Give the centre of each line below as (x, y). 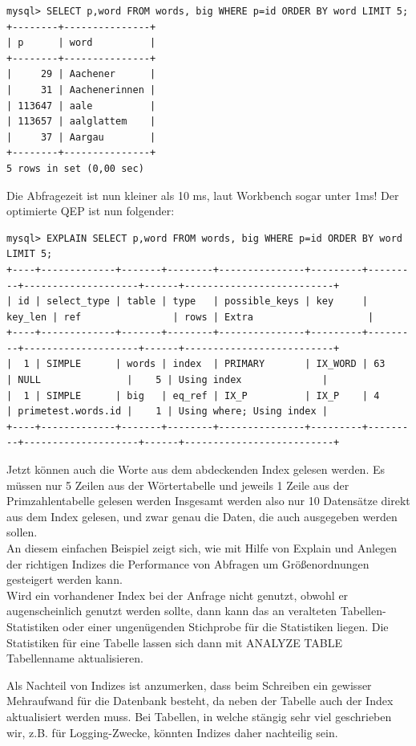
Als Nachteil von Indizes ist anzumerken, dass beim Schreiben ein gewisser (189, 685)
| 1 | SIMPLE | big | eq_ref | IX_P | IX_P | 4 (193, 395)
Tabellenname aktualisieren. (75, 658)
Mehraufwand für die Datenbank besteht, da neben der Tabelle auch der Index (200, 701)
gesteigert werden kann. (65, 579)
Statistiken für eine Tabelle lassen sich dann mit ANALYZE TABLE (174, 642)
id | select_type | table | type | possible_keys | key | (193, 302)
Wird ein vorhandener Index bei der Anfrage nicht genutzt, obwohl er (178, 595)
